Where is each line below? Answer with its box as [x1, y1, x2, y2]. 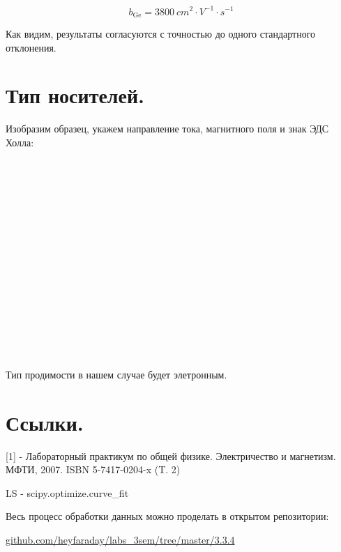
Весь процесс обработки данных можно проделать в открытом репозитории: [6, 509, 329, 523]
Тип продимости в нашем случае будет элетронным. [6, 367, 227, 381]
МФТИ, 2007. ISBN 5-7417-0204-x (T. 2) [6, 462, 181, 477]
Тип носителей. [6, 81, 145, 109]
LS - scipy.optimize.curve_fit [6, 485, 129, 500]
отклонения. [6, 40, 56, 54]
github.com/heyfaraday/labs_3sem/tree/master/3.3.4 [6, 532, 235, 547]
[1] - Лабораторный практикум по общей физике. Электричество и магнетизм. [6, 448, 336, 463]
